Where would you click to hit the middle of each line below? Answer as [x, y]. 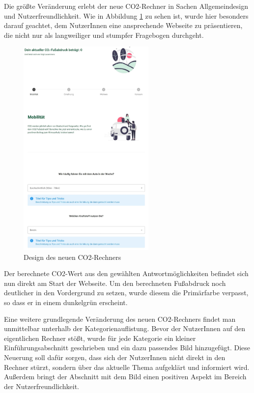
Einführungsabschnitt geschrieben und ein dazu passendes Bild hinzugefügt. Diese [127, 348]
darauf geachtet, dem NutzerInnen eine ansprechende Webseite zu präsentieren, [123, 25]
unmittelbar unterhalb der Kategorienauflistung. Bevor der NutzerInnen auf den [125, 328]
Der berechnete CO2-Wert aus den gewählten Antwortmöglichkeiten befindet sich [126, 273]
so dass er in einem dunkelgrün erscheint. [66, 302]
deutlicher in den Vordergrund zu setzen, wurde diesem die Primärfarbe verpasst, [126, 293]
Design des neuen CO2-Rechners [72, 257]
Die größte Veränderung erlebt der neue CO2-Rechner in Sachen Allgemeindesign [126, 6]
